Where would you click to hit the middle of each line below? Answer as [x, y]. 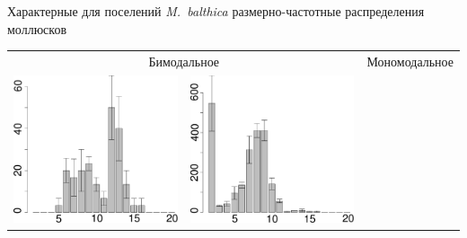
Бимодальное [184, 61]
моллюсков [37, 28]
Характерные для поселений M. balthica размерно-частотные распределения [216, 11]
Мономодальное [410, 61]
